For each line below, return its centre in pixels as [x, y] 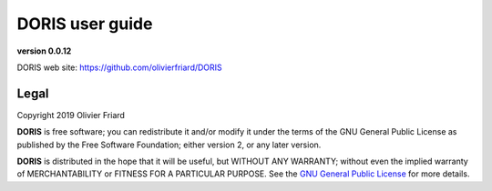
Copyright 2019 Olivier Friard [71, 115]
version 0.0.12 [44, 51]
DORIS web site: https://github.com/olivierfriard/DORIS [119, 67]
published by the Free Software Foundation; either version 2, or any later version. [169, 145]
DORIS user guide [85, 24]
